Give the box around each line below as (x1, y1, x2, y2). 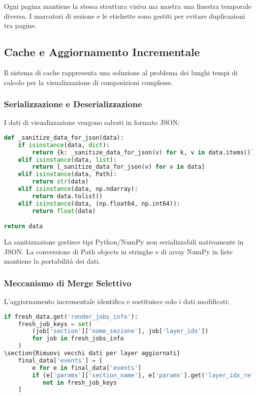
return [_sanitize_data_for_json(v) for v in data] (32, 163, 205, 171)
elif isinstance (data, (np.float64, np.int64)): (18, 200, 180, 207)
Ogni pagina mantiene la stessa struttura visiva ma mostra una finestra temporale (4, 1, 252, 11)
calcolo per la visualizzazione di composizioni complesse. (4, 77, 173, 87)
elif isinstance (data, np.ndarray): (18, 185, 138, 193)
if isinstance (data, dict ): (18, 141, 110, 149)
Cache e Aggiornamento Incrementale (4, 44, 200, 60)
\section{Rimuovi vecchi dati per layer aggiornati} (4, 350, 180, 357)
